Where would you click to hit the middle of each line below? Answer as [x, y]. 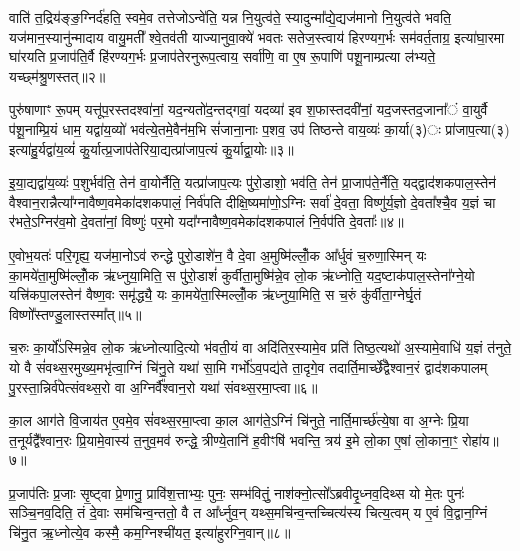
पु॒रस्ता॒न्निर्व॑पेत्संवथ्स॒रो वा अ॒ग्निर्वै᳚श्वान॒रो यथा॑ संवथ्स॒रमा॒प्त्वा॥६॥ [163, 386]
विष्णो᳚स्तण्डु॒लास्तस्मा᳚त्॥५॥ [75, 313]
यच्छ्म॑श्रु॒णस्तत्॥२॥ [57, 75]
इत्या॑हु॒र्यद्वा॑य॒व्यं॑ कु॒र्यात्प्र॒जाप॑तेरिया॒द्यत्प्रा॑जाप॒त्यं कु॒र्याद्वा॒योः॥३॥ [151, 148]
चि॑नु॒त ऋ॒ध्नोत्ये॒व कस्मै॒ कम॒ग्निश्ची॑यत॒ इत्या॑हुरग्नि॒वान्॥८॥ [150, 532]
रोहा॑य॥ [480, 439]
